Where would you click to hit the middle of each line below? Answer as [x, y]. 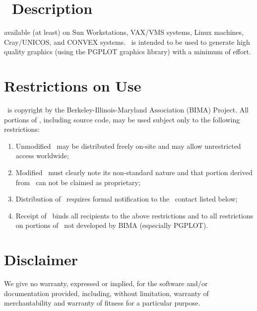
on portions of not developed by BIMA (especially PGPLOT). [112, 225]
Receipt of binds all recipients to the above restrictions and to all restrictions [134, 215]
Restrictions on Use [73, 86]
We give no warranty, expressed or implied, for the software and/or [106, 283]
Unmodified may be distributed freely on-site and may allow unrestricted [128, 146]
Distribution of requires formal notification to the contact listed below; [127, 199]
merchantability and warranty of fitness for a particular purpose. [102, 303]
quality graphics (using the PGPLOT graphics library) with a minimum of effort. [128, 52]
